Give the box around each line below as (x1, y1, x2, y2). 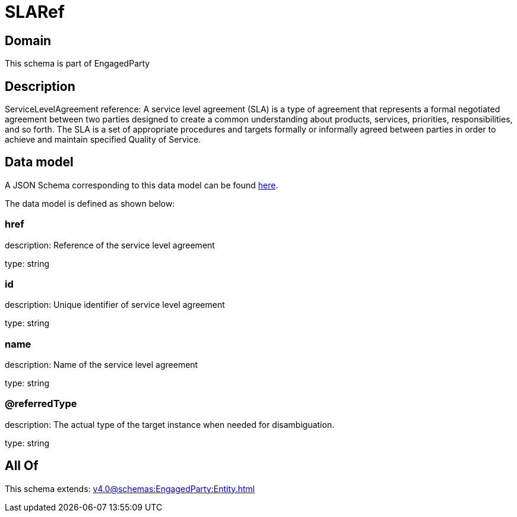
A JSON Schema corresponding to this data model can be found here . (5, 179, 278, 190)
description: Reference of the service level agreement (5, 239, 215, 250)
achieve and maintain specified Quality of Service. (5, 134, 201, 145)
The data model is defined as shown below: (5, 198, 175, 209)
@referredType (5, 398, 77, 410)
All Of (5, 458, 39, 474)
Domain (5, 33, 52, 48)
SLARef (5, 2, 65, 22)
